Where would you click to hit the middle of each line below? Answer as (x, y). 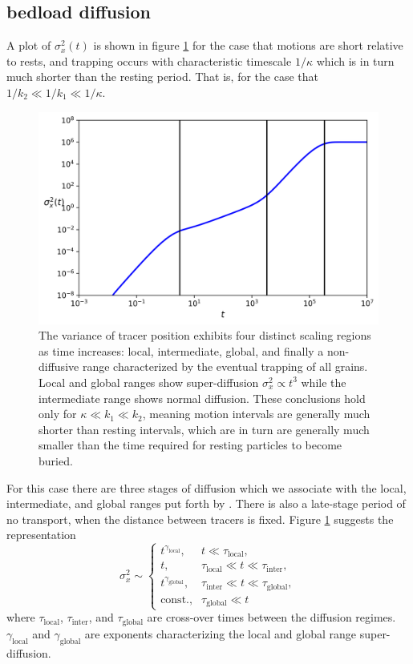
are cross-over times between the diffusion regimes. (271, 617)
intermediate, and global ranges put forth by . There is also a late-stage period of (206, 503)
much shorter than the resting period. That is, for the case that (163, 76)
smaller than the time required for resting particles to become (190, 445)
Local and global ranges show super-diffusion (149, 382)
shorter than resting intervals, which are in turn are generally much (204, 429)
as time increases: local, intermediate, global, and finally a (181, 350)
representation (41, 535)
